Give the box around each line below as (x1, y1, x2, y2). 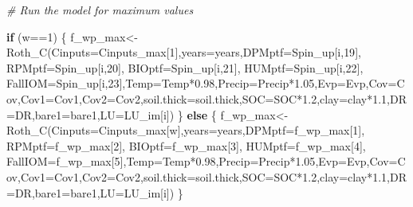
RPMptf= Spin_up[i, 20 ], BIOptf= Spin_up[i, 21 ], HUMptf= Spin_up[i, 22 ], (6, 59, 364, 76)
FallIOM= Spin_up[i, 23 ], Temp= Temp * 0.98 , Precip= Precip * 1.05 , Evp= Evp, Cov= (6, 75, 397, 92)
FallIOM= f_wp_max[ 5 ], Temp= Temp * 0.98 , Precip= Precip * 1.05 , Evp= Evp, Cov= (6, 153, 398, 170)
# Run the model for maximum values (6, 2, 194, 18)
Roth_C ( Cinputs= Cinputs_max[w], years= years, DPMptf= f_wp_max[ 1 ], (6, 122, 365, 139)
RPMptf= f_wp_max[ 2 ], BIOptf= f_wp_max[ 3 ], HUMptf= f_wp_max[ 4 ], (6, 137, 366, 154)
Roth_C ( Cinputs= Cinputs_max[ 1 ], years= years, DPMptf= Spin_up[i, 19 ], (6, 44, 361, 61)
